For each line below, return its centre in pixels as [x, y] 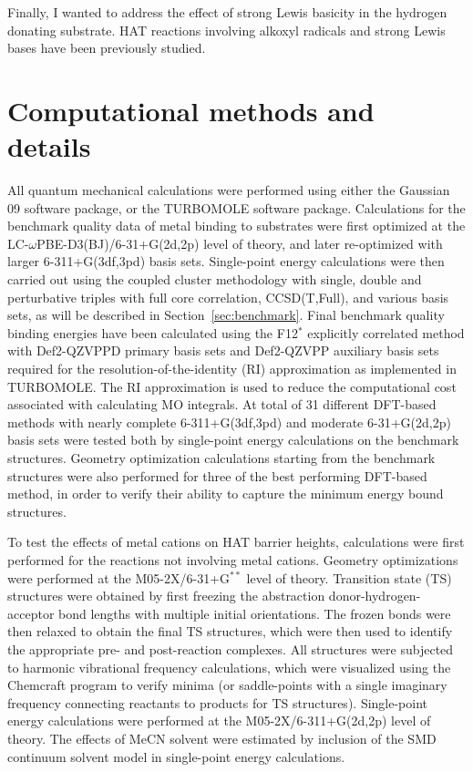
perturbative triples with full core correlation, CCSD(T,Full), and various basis [228, 297]
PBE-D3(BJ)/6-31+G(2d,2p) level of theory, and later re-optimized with [240, 243]
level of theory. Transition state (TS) [349, 577]
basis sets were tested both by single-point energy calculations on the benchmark [233, 440]
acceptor [31, 613]
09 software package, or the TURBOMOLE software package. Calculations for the [236, 207]
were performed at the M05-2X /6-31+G [119, 577]
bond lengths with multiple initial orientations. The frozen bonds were [255, 613]
